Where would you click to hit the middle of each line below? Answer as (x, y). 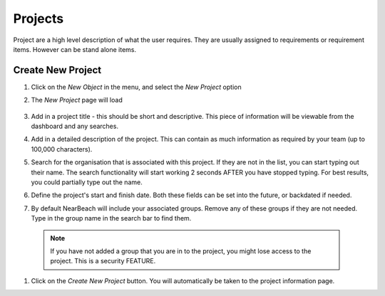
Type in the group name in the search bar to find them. (111, 218)
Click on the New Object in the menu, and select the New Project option (136, 87)
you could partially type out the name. (87, 182)
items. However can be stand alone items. (75, 49)
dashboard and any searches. (75, 126)
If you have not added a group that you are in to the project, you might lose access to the (181, 251)
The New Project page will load (77, 100)
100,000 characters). (62, 149)
